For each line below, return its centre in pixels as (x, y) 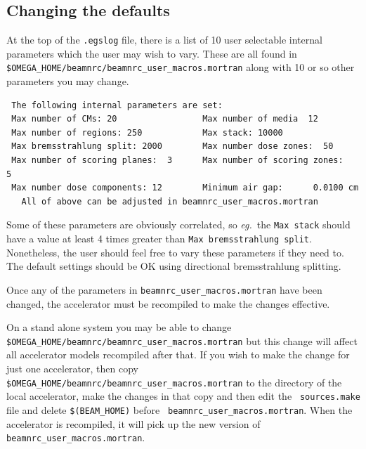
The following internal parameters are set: (117, 105)
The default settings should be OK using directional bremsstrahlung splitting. (174, 266)
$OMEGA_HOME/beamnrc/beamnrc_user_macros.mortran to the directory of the (174, 382)
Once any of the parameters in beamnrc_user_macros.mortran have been (164, 289)
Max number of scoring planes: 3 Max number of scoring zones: (177, 161)
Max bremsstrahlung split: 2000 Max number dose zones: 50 (172, 147)
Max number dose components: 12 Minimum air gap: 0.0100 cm (185, 188)
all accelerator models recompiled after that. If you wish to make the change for (178, 354)
